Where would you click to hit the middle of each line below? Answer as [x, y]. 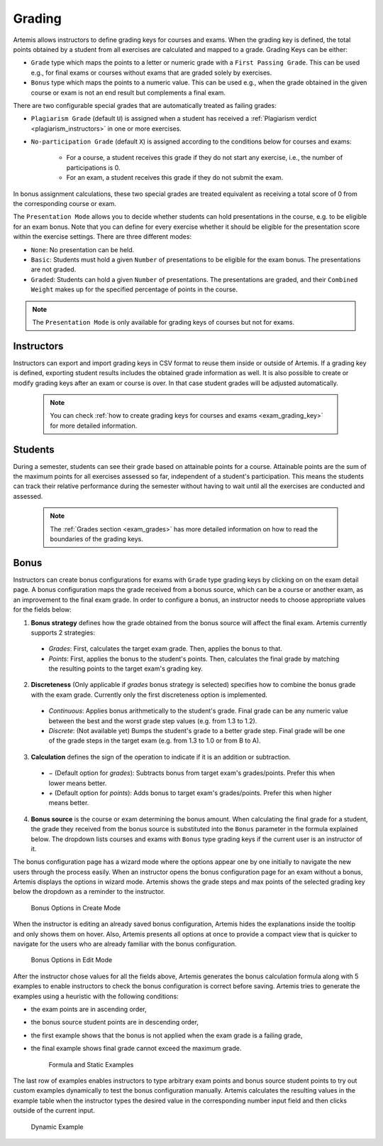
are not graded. [54, 269]
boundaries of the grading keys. [96, 539]
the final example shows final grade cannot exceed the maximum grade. [136, 1049]
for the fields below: [43, 610]
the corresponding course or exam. [65, 204]
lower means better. [78, 783]
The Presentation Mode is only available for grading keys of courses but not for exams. [163, 322]
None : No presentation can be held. [83, 249]
